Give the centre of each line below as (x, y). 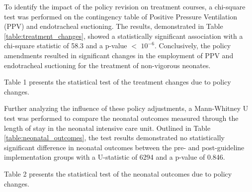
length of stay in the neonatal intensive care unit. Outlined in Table (107, 128)
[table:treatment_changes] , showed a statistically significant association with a (124, 36)
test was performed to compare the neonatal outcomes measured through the (121, 118)
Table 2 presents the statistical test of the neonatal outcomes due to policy (118, 173)
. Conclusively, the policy (193, 46)
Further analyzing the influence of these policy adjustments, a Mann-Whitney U (126, 108)
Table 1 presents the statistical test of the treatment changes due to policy (118, 82)
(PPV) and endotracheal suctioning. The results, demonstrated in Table (114, 26)
